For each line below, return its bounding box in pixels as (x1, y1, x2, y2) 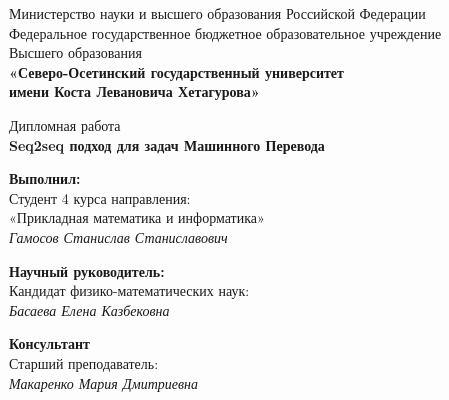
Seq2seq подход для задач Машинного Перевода (9, 134, 325, 155)
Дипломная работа (9, 114, 121, 135)
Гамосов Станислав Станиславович (9, 226, 228, 247)
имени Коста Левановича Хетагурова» (9, 81, 260, 102)
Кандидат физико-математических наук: (9, 280, 250, 301)
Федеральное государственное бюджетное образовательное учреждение (9, 22, 442, 43)
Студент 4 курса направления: (9, 187, 191, 208)
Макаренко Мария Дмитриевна (9, 372, 199, 393)
